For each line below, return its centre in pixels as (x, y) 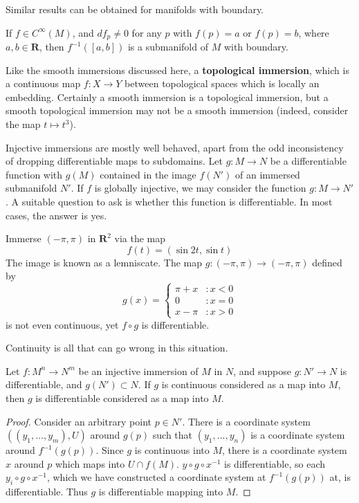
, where (314, 32)
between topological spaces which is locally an (222, 83)
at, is (340, 477)
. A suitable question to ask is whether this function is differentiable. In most (169, 201)
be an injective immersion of (138, 371)
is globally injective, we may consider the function (200, 188)
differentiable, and (44, 384)
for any (147, 32)
